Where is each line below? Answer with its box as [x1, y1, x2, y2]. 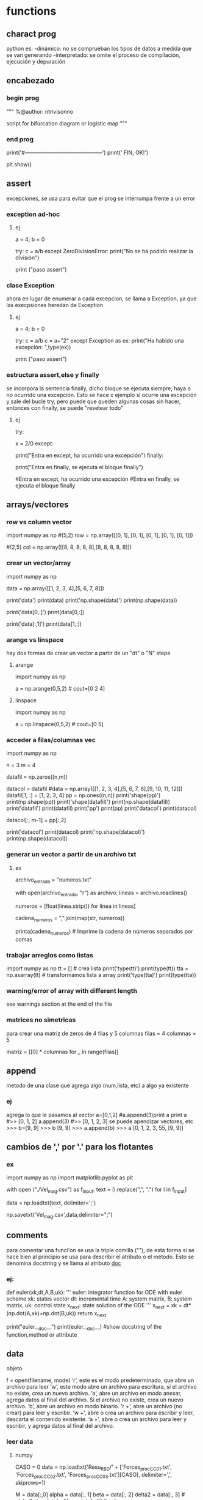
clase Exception [6, 281, 55, 290]
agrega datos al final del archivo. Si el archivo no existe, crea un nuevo [6, 1396, 184, 1403]
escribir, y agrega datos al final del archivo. [6, 1422, 115, 1430]
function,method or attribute [6, 1331, 77, 1338]
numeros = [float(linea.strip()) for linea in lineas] [15, 902, 136, 910]
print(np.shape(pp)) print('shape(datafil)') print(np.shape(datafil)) [6, 798, 171, 806]
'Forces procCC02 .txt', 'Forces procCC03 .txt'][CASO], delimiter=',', [15, 1471, 172, 1480]
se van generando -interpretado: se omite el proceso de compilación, [6, 51, 181, 59]
